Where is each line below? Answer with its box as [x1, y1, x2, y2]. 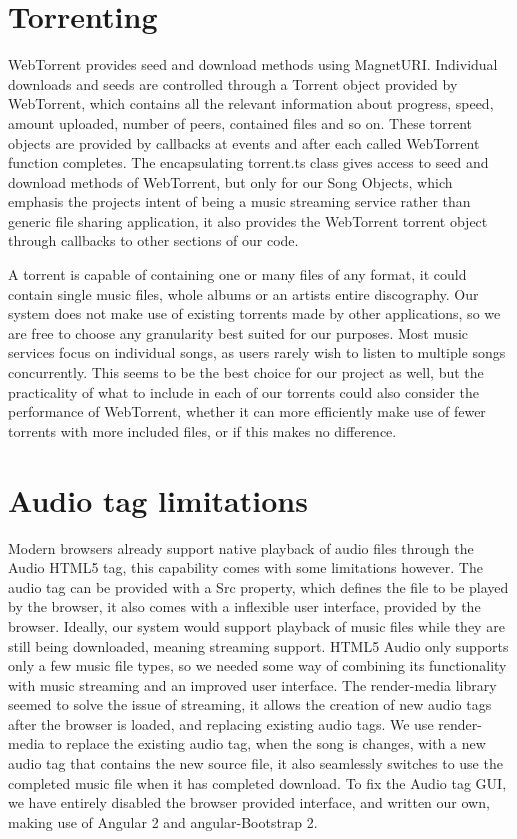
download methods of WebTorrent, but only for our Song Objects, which [8, 171, 453, 192]
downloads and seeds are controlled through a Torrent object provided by [8, 73, 458, 94]
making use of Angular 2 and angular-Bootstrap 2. [8, 811, 318, 832]
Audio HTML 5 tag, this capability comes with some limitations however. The [8, 557, 483, 578]
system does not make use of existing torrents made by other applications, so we [8, 303, 501, 324]
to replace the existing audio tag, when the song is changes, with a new [49, 733, 486, 754]
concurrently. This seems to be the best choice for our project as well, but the [8, 362, 484, 383]
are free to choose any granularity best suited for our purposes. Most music [8, 322, 469, 343]
